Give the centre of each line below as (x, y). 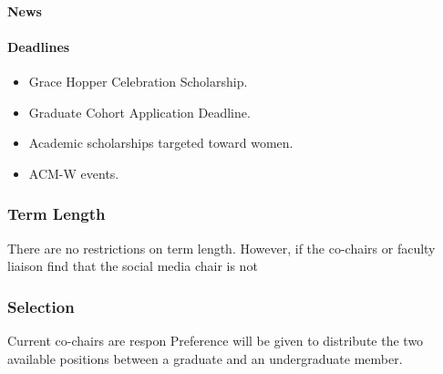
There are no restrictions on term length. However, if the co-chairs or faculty (221, 248)
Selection (41, 306)
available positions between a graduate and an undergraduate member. (205, 358)
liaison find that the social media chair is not (133, 266)
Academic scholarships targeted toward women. (161, 143)
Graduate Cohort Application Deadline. (139, 112)
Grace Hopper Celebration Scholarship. (138, 81)
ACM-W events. (74, 173)
